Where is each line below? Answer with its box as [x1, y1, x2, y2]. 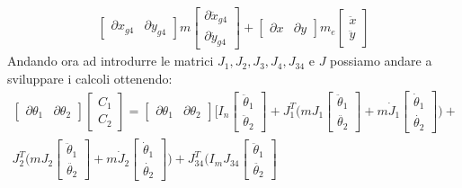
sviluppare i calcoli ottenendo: [7, 68, 173, 87]
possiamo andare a [330, 51, 432, 70]
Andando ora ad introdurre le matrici [7, 51, 214, 70]
